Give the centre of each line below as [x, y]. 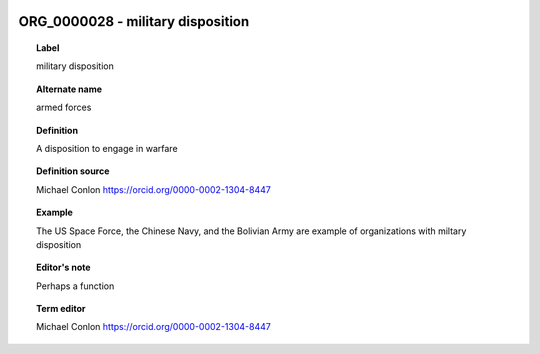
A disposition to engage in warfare [107, 148]
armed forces [64, 107]
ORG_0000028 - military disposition [134, 21]
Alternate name [69, 89]
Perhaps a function [75, 286]
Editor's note [63, 267]
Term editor [61, 309]
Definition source [73, 171]
